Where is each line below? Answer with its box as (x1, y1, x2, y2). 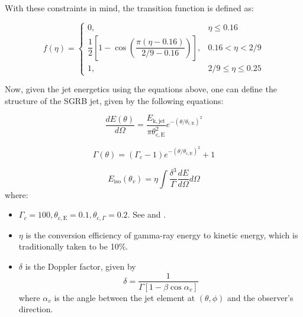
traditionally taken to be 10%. (18, 240, 128, 253)
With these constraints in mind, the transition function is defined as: (5, 2, 254, 14)
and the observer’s (227, 291, 294, 303)
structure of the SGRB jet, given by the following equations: (5, 94, 224, 106)
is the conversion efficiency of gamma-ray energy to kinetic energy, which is (25, 228, 298, 241)
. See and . (127, 208, 166, 221)
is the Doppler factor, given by (25, 260, 136, 272)
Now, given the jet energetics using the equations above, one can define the (5, 83, 277, 95)
